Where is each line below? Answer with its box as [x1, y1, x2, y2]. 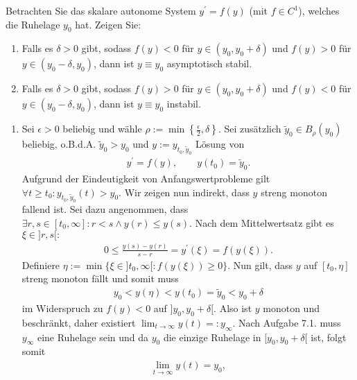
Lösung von [195, 137, 245, 151]
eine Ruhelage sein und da [37, 329, 149, 344]
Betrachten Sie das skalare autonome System [6, 3, 196, 17]
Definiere [21, 257, 60, 272]
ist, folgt [311, 329, 347, 344]
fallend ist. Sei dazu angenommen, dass [21, 202, 189, 216]
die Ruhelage [6, 17, 60, 31]
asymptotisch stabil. [166, 56, 252, 71]
